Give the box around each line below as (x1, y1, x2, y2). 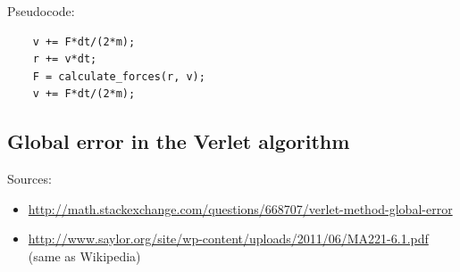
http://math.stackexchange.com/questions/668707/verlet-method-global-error (28, 199, 453, 218)
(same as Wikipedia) (28, 246, 141, 265)
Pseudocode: (7, 2, 75, 20)
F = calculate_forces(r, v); (32, 70, 205, 83)
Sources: (7, 169, 52, 188)
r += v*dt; (32, 53, 97, 66)
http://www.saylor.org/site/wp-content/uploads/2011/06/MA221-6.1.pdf (28, 229, 429, 248)
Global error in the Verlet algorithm (7, 128, 350, 155)
